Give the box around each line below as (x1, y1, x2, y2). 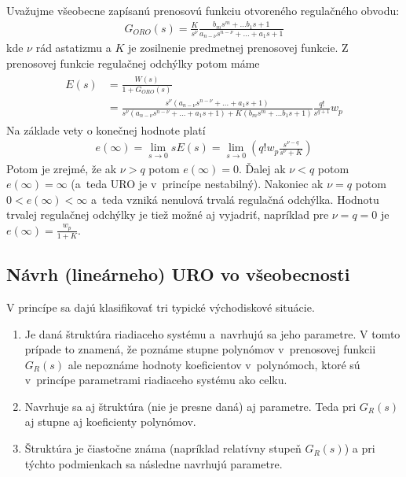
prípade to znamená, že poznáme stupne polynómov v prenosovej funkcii (24, 341, 376, 357)
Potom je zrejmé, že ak (6, 160, 117, 176)
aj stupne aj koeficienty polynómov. (24, 413, 196, 430)
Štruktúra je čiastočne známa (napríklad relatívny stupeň (24, 440, 302, 457)
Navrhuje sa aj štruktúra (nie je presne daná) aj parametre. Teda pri (24, 397, 357, 414)
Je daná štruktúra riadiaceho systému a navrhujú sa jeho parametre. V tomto (24, 325, 401, 342)
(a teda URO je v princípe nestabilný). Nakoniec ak (71, 176, 324, 192)
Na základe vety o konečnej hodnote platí (6, 121, 206, 138)
